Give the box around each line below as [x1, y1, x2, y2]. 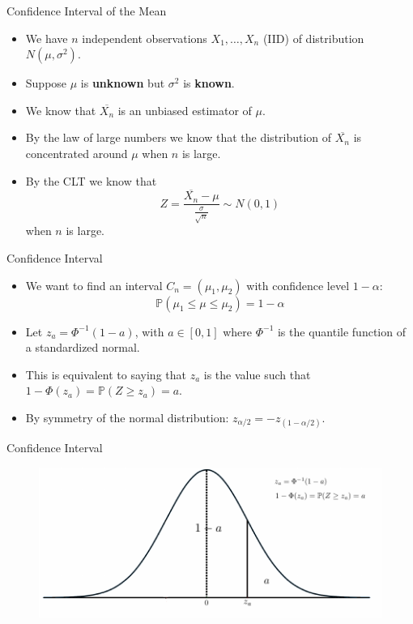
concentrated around [25, 144, 128, 161]
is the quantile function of [277, 323, 406, 340]
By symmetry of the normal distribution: [25, 408, 229, 425]
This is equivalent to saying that [25, 365, 186, 383]
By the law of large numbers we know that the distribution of [25, 129, 332, 146]
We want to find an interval [25, 276, 163, 293]
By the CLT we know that [25, 172, 157, 189]
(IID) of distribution [262, 29, 364, 46]
